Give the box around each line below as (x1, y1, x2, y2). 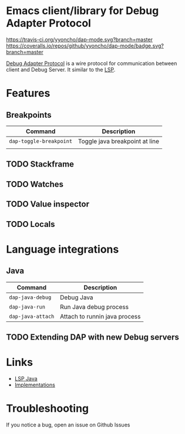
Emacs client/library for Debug (6, 4, 159, 18)
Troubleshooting (6, 402, 89, 415)
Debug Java (59, 293, 93, 301)
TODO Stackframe (6, 160, 75, 169)
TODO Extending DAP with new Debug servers (6, 332, 179, 342)
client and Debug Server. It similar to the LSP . (6, 66, 116, 73)
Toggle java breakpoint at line (78, 137, 160, 145)
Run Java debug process (59, 303, 129, 311)
